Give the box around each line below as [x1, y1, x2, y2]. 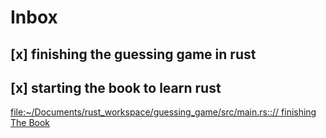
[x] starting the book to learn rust [10, 79, 222, 96]
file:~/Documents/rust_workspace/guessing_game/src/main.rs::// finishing [10, 106, 317, 118]
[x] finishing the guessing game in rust [10, 46, 257, 63]
